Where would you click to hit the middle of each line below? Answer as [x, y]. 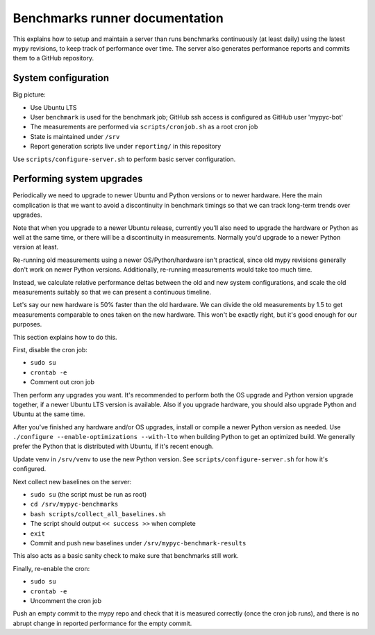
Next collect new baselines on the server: [72, 481]
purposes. [27, 324]
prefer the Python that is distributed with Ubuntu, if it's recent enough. [114, 446]
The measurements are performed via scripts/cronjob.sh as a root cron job [144, 127]
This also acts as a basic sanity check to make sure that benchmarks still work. [126, 556]
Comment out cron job [62, 382]
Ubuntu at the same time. [49, 414]
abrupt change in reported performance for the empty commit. [102, 623]
